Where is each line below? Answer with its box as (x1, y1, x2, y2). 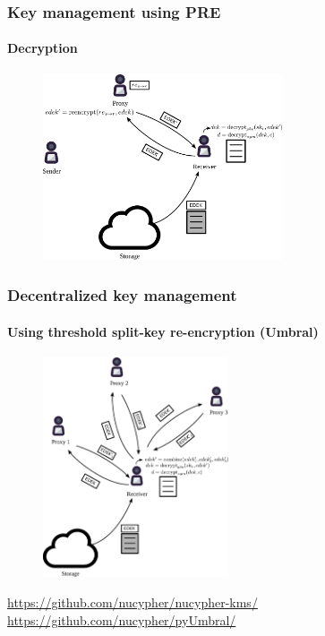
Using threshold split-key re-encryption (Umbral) (7, 322, 319, 340)
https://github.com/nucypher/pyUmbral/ (7, 610, 236, 629)
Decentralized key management (7, 284, 237, 306)
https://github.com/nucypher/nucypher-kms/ (7, 592, 258, 611)
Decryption (7, 39, 78, 57)
